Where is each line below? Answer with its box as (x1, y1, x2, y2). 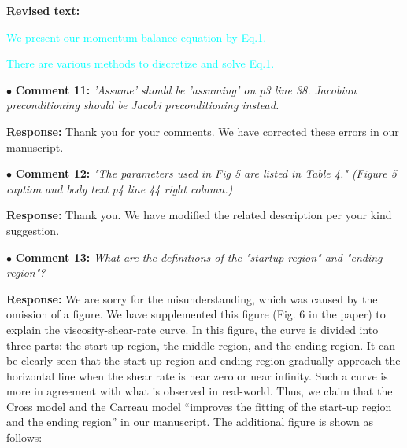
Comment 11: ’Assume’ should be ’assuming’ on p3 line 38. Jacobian (15, 81, 357, 97)
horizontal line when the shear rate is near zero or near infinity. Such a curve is (6, 367, 388, 384)
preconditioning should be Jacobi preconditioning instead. (6, 97, 279, 113)
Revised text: (6, 2, 80, 18)
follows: (6, 429, 43, 446)
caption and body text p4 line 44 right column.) (6, 180, 233, 196)
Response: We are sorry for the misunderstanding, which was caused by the (6, 290, 378, 307)
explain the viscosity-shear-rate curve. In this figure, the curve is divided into (6, 321, 379, 337)
